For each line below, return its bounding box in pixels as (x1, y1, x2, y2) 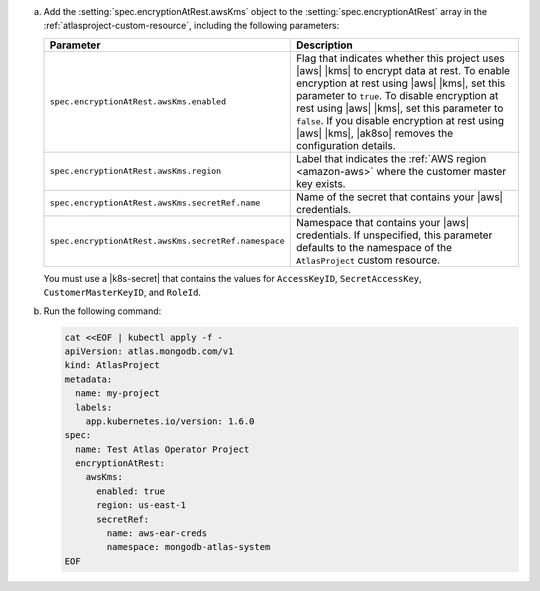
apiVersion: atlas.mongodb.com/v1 (64, 345, 234, 357)
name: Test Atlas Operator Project (75, 443, 250, 455)
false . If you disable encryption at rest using (295, 113, 505, 127)
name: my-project (75, 388, 160, 399)
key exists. (295, 176, 346, 190)
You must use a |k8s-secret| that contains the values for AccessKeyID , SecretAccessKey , (43, 272, 422, 284)
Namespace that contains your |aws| (295, 215, 470, 229)
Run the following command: (43, 305, 162, 317)
